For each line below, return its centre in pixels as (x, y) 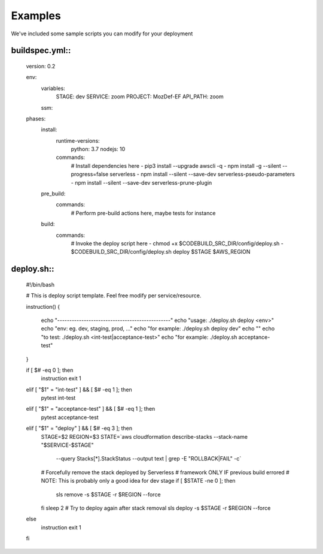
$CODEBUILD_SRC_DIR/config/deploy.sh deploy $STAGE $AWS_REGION (161, 252)
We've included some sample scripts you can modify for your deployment (102, 34)
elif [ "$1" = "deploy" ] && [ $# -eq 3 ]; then (79, 428)
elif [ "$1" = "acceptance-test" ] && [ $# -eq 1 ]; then (91, 409)
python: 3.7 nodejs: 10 (98, 149)
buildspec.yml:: (41, 51)
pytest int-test (58, 398)
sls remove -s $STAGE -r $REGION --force (108, 494)
